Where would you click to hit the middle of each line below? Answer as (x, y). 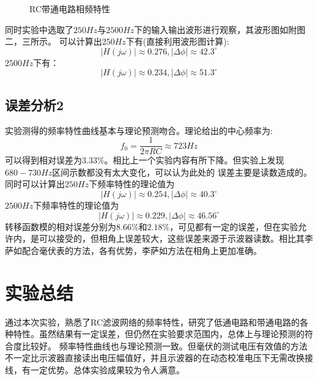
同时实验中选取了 (39, 29)
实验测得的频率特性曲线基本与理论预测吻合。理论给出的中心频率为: (139, 130)
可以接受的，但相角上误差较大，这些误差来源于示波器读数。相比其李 (176, 238)
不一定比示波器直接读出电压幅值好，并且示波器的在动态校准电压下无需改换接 (159, 358)
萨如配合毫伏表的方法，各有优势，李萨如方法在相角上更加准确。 (133, 250)
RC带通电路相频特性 (70, 9)
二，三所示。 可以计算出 (54, 41)
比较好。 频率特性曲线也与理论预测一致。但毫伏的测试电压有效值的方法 (165, 345)
